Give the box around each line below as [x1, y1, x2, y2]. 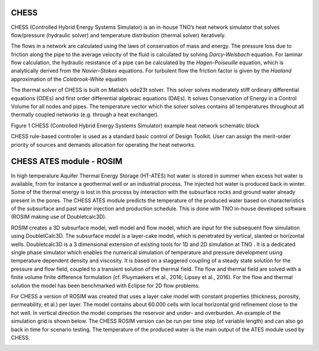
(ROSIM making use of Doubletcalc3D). [11, 213, 107, 221]
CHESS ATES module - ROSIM [11, 156, 123, 166]
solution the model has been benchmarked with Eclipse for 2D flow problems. [11, 282, 200, 289]
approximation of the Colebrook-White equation [11, 76, 127, 83]
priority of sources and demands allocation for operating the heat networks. [11, 141, 196, 148]
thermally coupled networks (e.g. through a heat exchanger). [11, 111, 159, 118]
